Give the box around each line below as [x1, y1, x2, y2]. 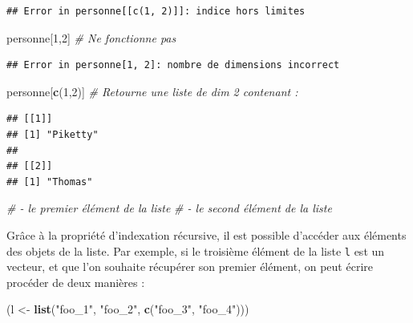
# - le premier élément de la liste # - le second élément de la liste [6, 200, 332, 216]
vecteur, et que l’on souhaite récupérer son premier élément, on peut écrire [6, 258, 373, 275]
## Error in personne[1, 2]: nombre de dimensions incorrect [6, 59, 340, 71]
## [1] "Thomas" [6, 176, 93, 188]
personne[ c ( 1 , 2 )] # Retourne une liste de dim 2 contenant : [6, 83, 298, 99]
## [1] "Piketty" [6, 128, 99, 140]
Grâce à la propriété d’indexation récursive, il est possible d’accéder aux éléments [6, 226, 407, 243]
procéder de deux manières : [6, 273, 145, 290]
